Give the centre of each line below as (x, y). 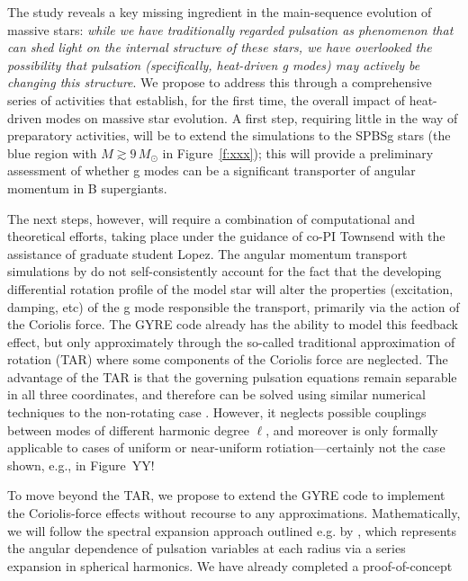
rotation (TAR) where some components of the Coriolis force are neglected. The (228, 359)
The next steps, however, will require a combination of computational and (211, 218)
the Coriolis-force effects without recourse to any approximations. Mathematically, (234, 513)
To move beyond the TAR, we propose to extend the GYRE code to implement (226, 495)
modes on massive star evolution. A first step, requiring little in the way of (252, 117)
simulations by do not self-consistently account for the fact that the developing (225, 271)
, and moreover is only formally (352, 429)
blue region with (52, 152)
